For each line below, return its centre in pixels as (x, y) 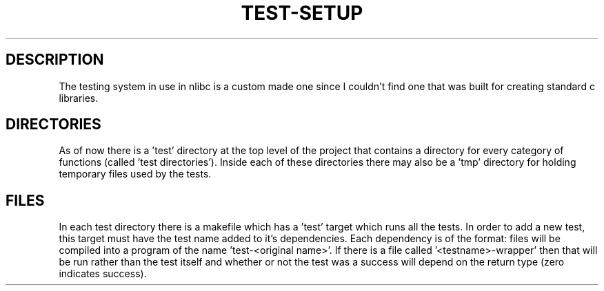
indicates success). (103, 274)
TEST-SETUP (302, 13)
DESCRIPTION (55, 60)
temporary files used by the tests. (135, 174)
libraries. (79, 98)
